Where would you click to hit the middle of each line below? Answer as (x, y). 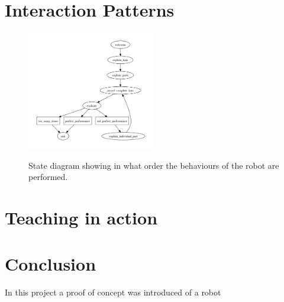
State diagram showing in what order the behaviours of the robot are (154, 165)
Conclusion (51, 264)
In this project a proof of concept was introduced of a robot (113, 292)
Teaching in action (81, 217)
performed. (48, 177)
